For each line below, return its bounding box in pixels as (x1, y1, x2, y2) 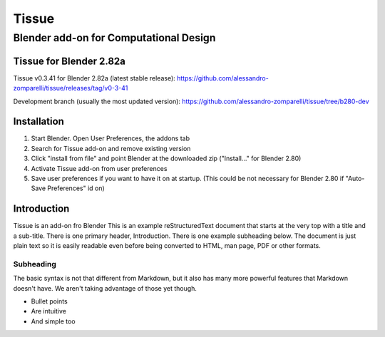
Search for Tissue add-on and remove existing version (31, 144, 191, 152)
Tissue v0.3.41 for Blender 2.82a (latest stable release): (13, 73, 176, 82)
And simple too (31, 317, 76, 326)
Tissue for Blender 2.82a (13, 55, 126, 67)
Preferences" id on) (47, 184, 105, 192)
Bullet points (31, 296, 68, 306)
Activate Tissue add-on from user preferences (31, 164, 168, 172)
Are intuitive (31, 307, 67, 316)
